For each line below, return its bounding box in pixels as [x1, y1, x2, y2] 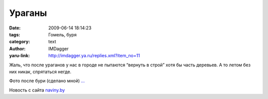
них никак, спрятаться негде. [9, 69, 71, 75]
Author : [9, 45, 26, 52]
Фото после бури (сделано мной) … [9, 78, 85, 84]
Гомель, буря [48, 31, 77, 37]
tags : [9, 31, 20, 37]
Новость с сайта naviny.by [9, 87, 65, 93]
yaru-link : [9, 53, 30, 59]
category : [9, 39, 30, 45]
